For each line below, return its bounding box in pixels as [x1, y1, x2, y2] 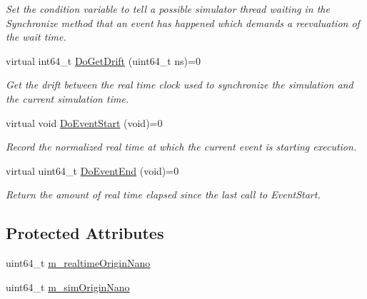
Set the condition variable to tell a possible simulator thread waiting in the [6, 1, 330, 16]
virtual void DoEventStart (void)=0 [6, 115, 163, 130]
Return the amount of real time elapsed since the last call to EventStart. [6, 187, 321, 202]
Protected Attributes [6, 222, 164, 244]
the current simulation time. [6, 91, 129, 106]
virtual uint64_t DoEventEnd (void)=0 [6, 163, 179, 178]
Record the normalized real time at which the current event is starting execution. [6, 139, 357, 154]
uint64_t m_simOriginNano [6, 279, 130, 294]
